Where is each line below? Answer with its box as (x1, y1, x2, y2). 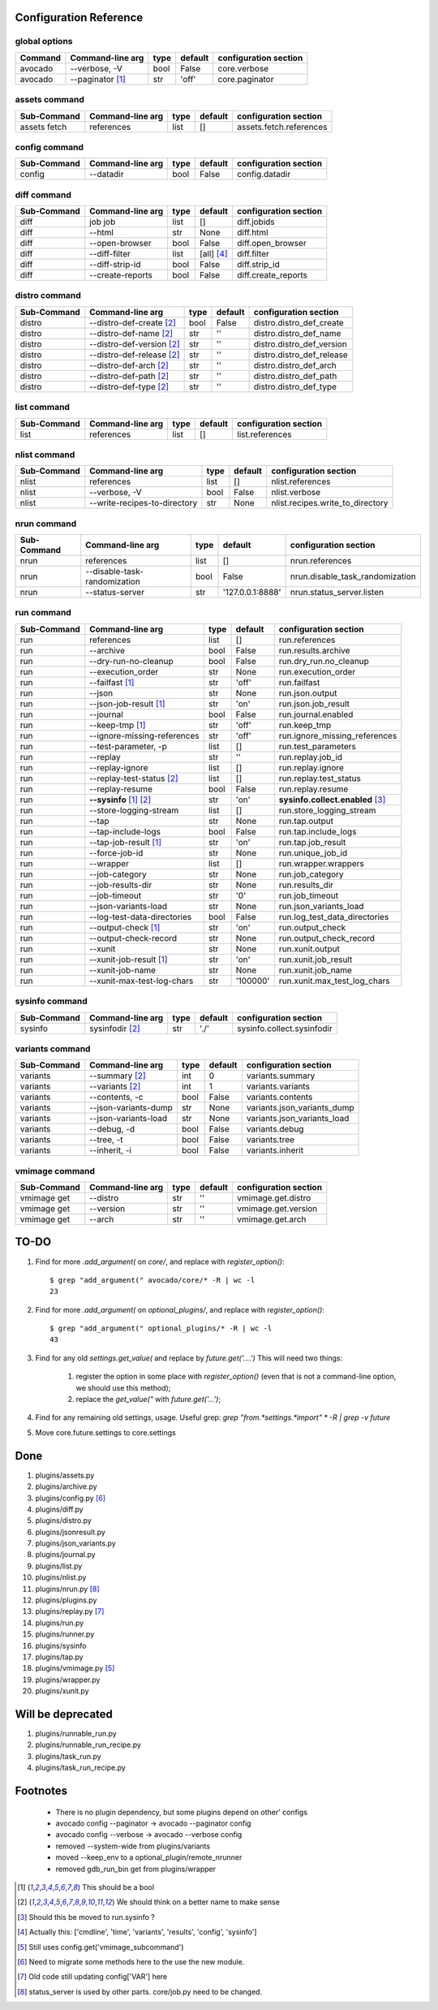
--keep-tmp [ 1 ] (89, 719, 146, 731)
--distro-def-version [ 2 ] (89, 338, 180, 349)
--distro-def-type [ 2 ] (89, 381, 170, 392)
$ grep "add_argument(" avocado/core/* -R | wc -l (49, 1275, 255, 1284)
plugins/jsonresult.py (35, 1527, 105, 1537)
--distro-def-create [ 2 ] (89, 317, 176, 328)
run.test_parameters (278, 740, 356, 752)
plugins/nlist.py (35, 1572, 87, 1582)
